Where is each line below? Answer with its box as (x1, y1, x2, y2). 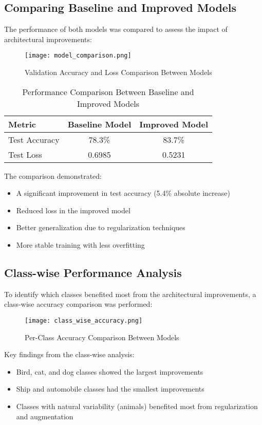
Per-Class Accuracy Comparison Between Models (25, 331, 179, 342)
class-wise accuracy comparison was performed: (4, 299, 153, 309)
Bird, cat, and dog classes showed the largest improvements (16, 366, 203, 377)
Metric (8, 118, 36, 130)
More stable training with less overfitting (16, 239, 145, 250)
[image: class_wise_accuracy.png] (25, 317, 143, 324)
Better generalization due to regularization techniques (16, 222, 185, 233)
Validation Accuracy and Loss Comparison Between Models (25, 67, 212, 78)
